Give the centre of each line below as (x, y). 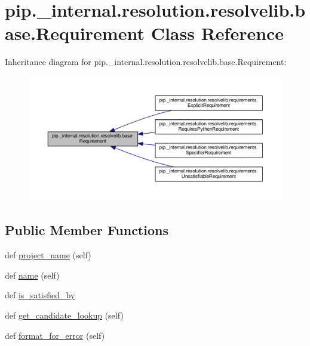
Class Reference (217, 33)
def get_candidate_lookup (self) (64, 315)
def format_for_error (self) (55, 335)
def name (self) (32, 275)
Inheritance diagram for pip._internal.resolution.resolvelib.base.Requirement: (146, 62)
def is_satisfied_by (40, 295)
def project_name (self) (48, 255)
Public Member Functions (87, 230)
